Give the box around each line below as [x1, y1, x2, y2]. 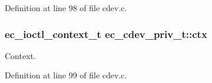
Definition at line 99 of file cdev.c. [5, 69, 127, 81]
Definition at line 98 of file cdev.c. [5, 2, 127, 13]
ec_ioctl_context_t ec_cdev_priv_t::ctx [5, 26, 207, 41]
